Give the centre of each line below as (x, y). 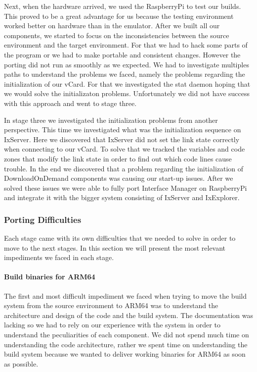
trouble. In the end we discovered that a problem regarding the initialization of (124, 168)
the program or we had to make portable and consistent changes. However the (122, 54)
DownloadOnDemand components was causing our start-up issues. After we (119, 178)
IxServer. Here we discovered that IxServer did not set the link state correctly (122, 139)
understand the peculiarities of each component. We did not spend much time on (127, 335)
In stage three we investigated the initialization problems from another (111, 120)
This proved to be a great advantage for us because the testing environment (119, 16)
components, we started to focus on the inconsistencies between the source (117, 35)
